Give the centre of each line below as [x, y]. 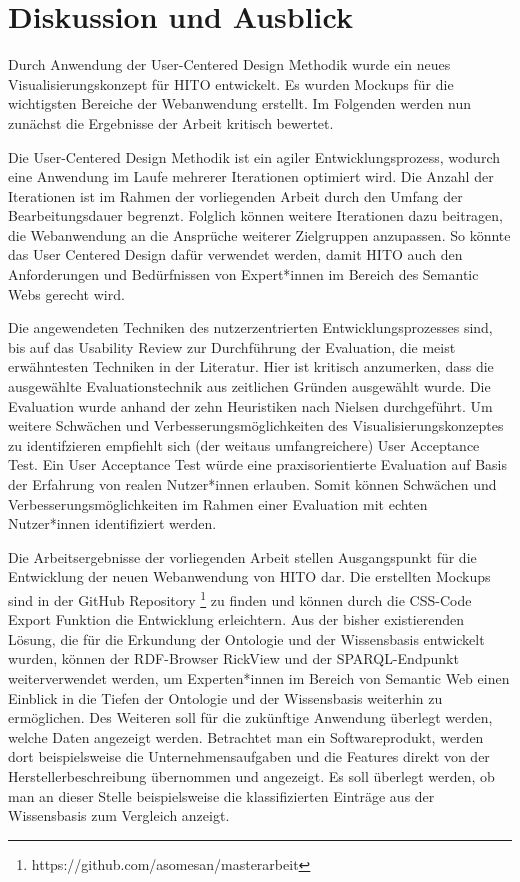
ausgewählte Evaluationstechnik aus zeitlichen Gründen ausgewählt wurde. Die [249, 386]
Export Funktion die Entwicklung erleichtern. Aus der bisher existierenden [236, 619]
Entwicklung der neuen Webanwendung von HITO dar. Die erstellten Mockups [249, 576]
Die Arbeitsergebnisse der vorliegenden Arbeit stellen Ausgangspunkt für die [242, 556]
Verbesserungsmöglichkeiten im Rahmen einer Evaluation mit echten [218, 503]
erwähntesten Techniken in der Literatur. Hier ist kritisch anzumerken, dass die [251, 366]
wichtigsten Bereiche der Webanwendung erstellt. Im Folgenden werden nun [240, 103]
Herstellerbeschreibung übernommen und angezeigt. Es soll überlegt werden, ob [251, 775]
